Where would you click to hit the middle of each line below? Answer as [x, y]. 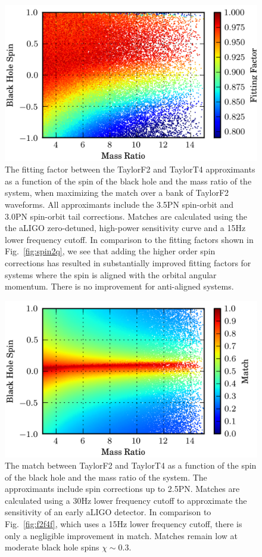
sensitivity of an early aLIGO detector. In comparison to [108, 512]
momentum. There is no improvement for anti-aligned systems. [119, 286]
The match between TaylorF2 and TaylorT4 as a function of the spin [131, 465]
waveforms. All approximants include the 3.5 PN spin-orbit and [119, 204]
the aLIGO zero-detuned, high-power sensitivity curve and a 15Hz [125, 228]
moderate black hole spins [52, 547]
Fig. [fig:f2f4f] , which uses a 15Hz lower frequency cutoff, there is [124, 524]
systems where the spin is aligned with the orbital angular [111, 274]
